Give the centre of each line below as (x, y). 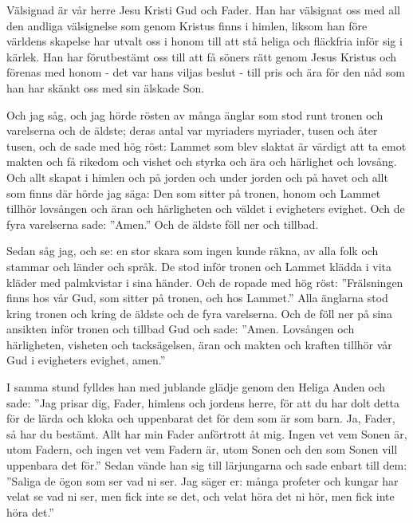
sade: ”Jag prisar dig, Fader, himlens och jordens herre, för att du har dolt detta (203, 402)
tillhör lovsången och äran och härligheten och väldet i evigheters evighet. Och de (206, 208)
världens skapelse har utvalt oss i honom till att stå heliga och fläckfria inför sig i (205, 41)
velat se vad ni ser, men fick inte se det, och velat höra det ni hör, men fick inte (201, 496)
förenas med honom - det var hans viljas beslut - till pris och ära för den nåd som (206, 72)
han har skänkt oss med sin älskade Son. (106, 87)
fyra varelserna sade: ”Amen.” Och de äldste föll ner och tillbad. (163, 224)
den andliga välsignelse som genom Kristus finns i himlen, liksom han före (187, 25)
